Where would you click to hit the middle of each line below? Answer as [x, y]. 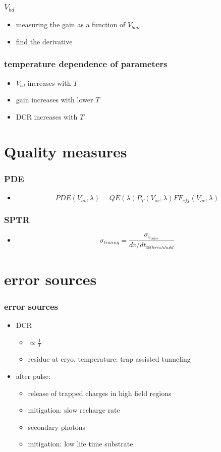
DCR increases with [47, 116]
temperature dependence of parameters [86, 64]
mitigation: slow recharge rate [74, 410]
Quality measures [66, 151]
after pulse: [33, 376]
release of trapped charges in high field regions [100, 393]
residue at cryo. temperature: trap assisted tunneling [109, 359]
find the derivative [44, 41]
